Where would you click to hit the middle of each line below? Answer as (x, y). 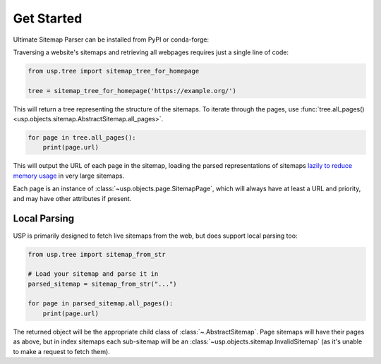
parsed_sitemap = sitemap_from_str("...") (102, 284)
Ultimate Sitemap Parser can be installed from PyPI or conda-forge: (111, 40)
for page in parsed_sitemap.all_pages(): (101, 304)
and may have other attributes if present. (72, 198)
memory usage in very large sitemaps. (69, 176)
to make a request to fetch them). (62, 351)
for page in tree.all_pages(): (82, 138)
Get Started (48, 18)
